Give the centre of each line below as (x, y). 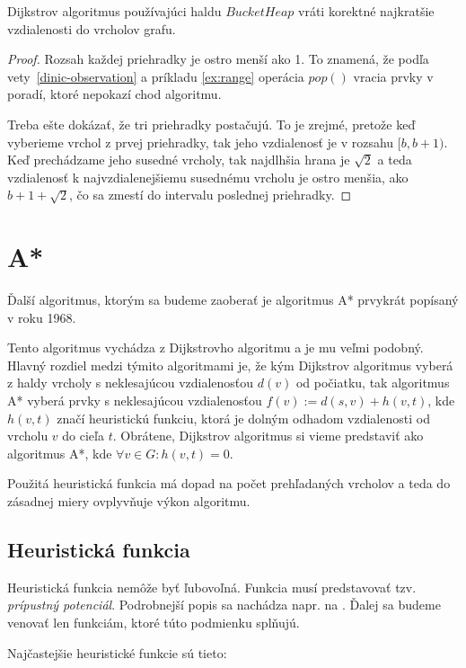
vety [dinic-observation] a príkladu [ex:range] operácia (156, 76)
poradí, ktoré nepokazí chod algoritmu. (114, 94)
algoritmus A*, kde (60, 453)
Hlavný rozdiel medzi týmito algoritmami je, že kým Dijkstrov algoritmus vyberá (230, 365)
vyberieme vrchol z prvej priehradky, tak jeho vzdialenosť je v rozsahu (201, 142)
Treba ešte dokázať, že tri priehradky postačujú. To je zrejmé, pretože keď (211, 124)
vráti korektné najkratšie (366, 11)
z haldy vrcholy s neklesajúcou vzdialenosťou (131, 383)
